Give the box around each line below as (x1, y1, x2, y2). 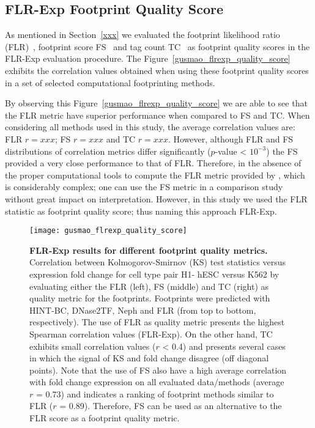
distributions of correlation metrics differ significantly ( (5, 144, 211, 157)
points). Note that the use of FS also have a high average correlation (29, 363, 287, 376)
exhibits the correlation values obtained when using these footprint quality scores (5, 64, 309, 76)
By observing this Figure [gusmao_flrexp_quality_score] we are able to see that (5, 97, 308, 109)
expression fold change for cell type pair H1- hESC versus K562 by (29, 267, 280, 280)
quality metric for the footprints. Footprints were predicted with (29, 292, 270, 304)
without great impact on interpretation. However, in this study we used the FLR (5, 192, 308, 205)
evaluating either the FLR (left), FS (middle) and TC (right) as (29, 279, 269, 292)
